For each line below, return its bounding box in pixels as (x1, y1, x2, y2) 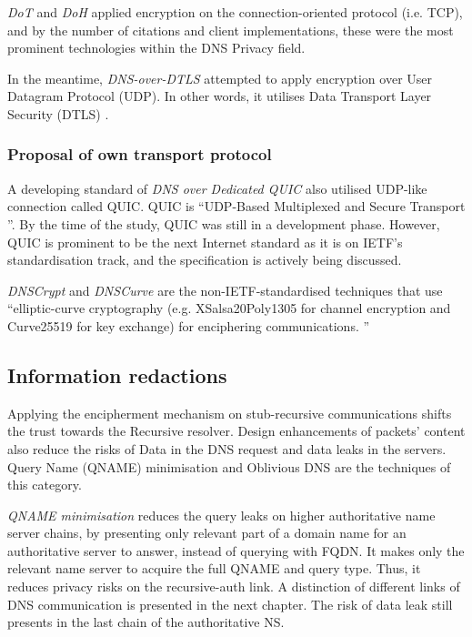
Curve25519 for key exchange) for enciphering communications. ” (7, 316, 370, 335)
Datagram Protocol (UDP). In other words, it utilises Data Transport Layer (7, 86, 432, 106)
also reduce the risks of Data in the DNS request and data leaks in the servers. (7, 439, 447, 458)
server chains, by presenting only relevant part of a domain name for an (7, 523, 407, 542)
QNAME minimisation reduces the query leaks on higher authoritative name (7, 505, 436, 524)
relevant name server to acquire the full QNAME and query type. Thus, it (7, 559, 421, 578)
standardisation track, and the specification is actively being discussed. (7, 250, 402, 269)
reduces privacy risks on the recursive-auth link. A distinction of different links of (7, 577, 460, 596)
